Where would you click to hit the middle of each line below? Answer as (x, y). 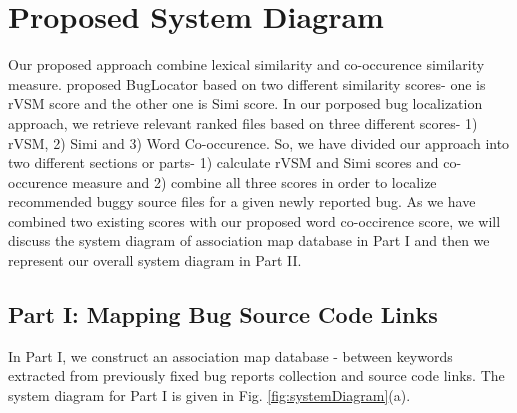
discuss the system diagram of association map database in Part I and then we (249, 240)
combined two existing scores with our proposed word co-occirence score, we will (254, 220)
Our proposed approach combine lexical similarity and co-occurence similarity (246, 64)
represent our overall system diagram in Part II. (155, 260)
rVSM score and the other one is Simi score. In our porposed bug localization (245, 103)
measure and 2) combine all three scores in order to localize (254, 181)
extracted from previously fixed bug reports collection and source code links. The (256, 375)
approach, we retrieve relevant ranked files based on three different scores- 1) (243, 122)
